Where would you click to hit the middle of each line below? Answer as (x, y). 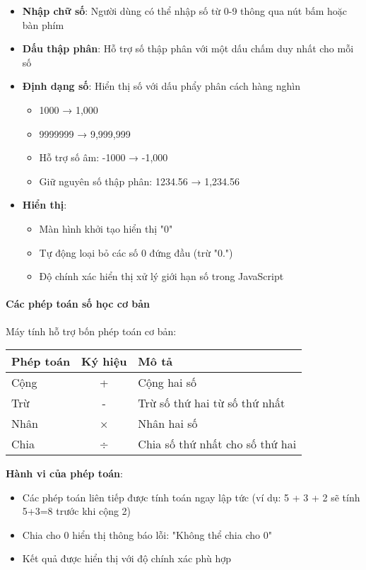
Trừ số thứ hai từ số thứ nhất (212, 403)
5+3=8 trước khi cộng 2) (77, 511)
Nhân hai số (168, 424)
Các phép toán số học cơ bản (78, 304)
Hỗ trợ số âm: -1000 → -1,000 (104, 157)
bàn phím (43, 24)
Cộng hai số (167, 383)
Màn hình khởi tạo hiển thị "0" (106, 228)
